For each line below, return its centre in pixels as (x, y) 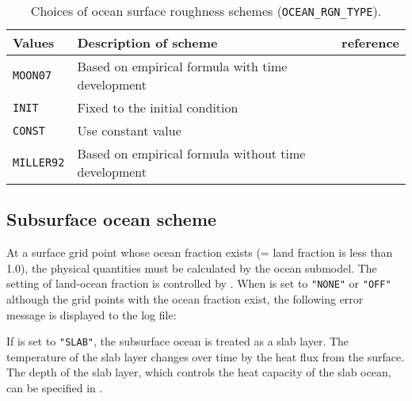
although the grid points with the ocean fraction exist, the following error (185, 299)
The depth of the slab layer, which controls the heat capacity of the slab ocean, (199, 372)
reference (370, 42)
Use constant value (129, 130)
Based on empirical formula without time (191, 153)
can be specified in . (55, 388)
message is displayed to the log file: (92, 314)
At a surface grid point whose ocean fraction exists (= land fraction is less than (200, 252)
